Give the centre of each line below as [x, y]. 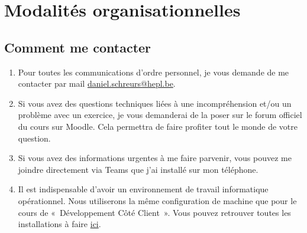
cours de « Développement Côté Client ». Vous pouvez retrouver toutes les [154, 212]
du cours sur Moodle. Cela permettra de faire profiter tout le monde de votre [158, 126]
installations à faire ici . [59, 224]
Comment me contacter [78, 47]
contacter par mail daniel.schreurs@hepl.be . [97, 83]
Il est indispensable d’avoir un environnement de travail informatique [143, 189]
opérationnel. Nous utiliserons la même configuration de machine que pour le [157, 200]
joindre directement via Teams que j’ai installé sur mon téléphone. [138, 169]
